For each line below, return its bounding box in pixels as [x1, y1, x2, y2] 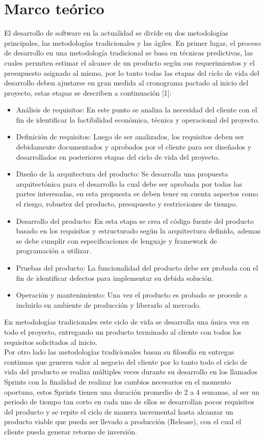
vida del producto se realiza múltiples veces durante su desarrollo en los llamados [4, 366, 257, 377]
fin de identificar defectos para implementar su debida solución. [16, 272, 214, 283]
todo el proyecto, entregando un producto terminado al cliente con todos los [4, 326, 242, 337]
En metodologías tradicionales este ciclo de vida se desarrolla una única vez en [4, 316, 249, 327]
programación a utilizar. [16, 245, 91, 256]
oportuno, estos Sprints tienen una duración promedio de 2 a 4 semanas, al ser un [4, 386, 259, 397]
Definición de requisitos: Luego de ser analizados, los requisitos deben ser [16, 131, 244, 142]
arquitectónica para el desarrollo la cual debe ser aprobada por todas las [16, 178, 242, 189]
